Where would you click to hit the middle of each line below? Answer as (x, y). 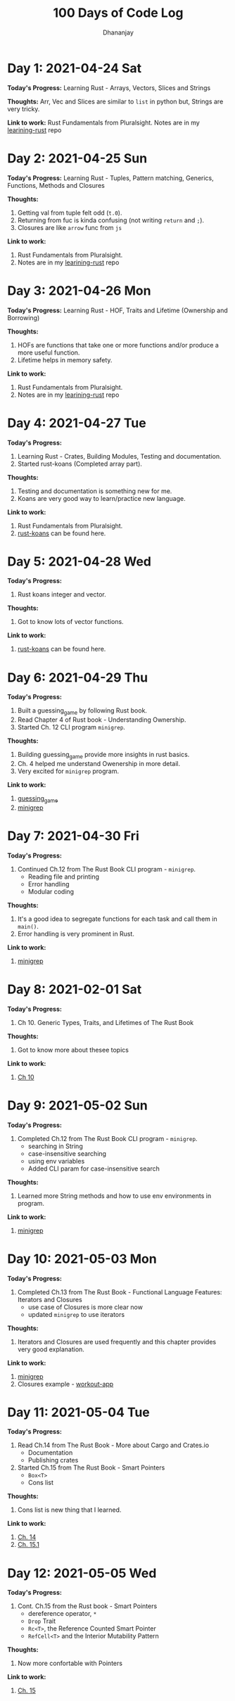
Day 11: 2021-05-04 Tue (78, 1412)
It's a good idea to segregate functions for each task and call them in (117, 919)
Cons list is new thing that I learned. (69, 1510)
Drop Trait (42, 1621)
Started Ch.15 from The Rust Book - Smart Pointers (91, 1467)
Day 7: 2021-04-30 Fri (73, 836)
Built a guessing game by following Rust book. (82, 712)
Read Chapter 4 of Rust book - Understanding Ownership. (102, 720)
